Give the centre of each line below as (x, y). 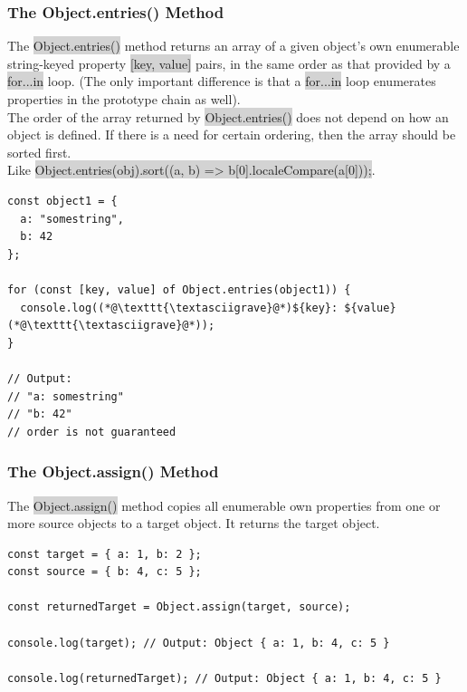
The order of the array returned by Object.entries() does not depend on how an (228, 116)
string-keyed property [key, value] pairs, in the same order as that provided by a (229, 63)
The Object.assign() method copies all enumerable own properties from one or (224, 505)
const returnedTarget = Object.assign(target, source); (179, 607)
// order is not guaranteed (92, 432)
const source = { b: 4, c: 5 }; (105, 572)
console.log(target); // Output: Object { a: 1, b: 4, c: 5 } (199, 643)
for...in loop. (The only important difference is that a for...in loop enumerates (222, 81)
